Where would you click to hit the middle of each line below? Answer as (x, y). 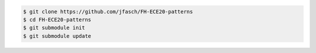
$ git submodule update (57, 36)
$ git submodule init (54, 28)
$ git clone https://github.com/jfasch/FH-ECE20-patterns (108, 11)
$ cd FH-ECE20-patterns (57, 20)
